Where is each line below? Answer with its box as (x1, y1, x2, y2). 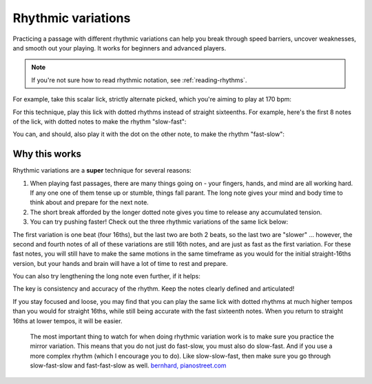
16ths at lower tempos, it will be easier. (12, 316, 123, 325)
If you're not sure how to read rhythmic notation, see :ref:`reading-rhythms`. (31, 76, 247, 84)
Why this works (12, 148, 82, 160)
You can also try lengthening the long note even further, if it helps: (12, 272, 201, 280)
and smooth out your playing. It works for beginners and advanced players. (12, 44, 227, 52)
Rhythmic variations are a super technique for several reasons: (12, 166, 192, 175)
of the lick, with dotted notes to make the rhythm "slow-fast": (12, 117, 187, 126)
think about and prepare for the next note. (30, 198, 149, 207)
